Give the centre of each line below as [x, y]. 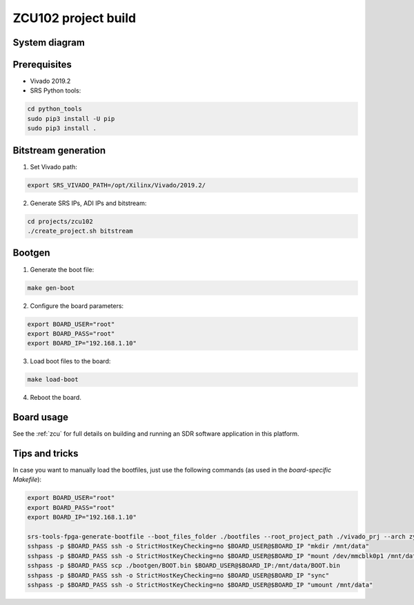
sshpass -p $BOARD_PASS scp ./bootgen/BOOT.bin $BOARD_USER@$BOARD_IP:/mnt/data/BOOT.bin [184, 566]
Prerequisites [42, 65]
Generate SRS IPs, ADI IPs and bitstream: [88, 203]
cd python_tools [55, 109]
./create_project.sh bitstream [80, 231]
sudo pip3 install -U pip [71, 118]
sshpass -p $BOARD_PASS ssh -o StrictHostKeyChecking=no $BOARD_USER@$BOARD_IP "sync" [178, 575]
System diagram [49, 42]
